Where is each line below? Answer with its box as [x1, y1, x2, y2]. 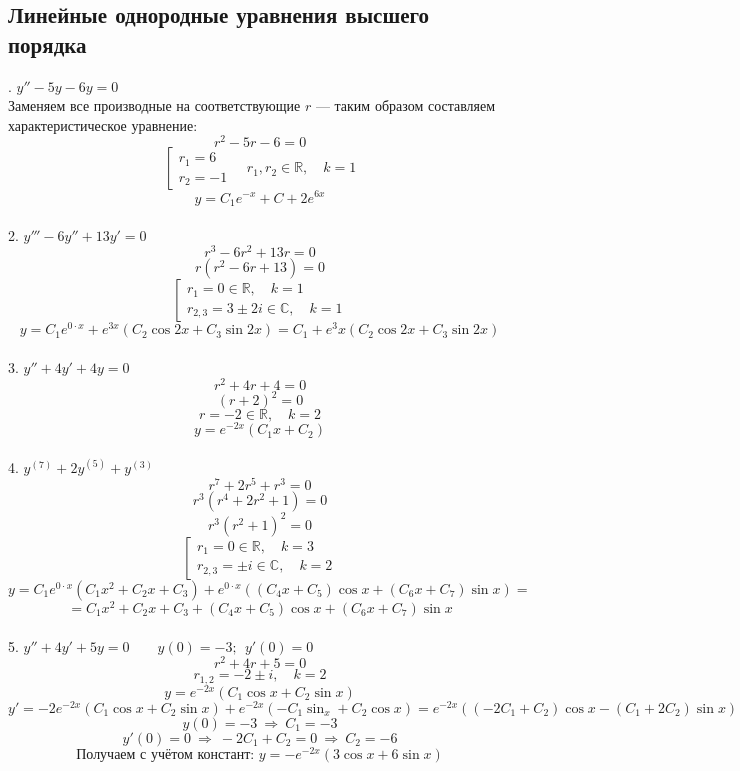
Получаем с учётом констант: [76, 747, 255, 762]
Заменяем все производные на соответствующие [8, 95, 301, 116]
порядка [8, 28, 87, 59]
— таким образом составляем [315, 95, 496, 116]
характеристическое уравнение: [8, 114, 198, 135]
